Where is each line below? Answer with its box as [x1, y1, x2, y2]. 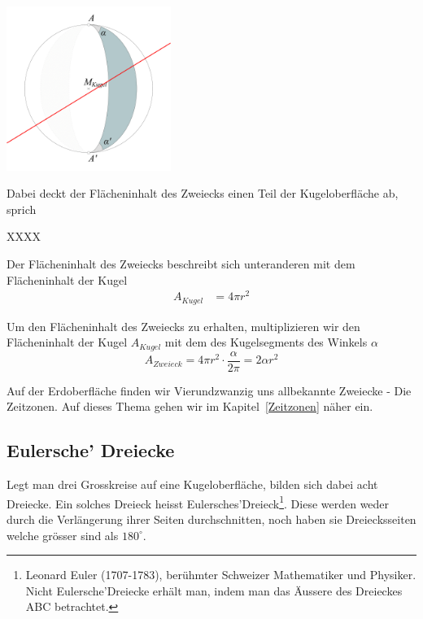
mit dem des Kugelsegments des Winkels [164, 333, 368, 351]
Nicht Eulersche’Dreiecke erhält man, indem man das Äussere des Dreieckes [25, 582, 403, 599]
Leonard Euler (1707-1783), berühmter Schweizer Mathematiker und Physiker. [25, 566, 416, 583]
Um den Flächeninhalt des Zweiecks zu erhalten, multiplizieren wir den [7, 317, 360, 334]
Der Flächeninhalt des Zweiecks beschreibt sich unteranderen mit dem [7, 255, 355, 272]
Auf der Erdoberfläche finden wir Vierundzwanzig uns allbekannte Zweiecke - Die [7, 381, 412, 399]
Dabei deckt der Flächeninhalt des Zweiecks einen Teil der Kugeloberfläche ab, [7, 185, 399, 202]
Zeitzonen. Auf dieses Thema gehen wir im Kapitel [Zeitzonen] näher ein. [7, 398, 373, 415]
